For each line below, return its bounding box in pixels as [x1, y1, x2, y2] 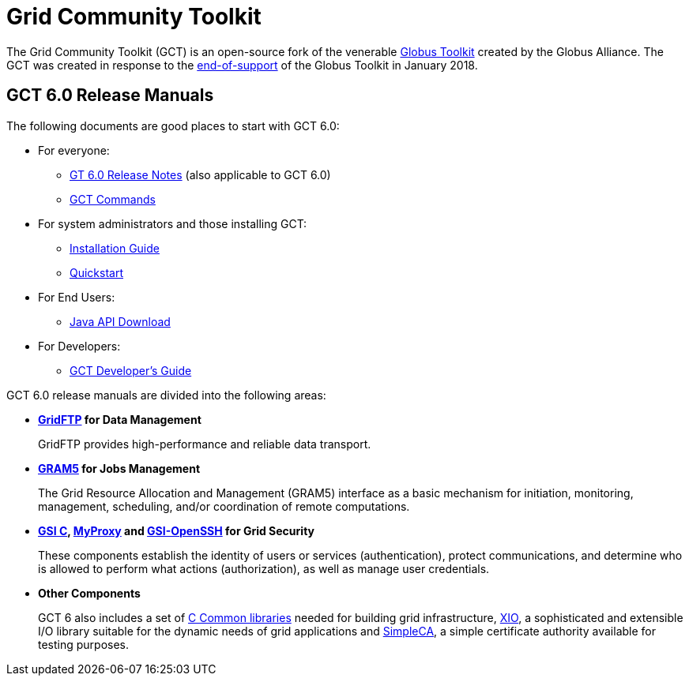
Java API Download [70, 314, 171, 328]
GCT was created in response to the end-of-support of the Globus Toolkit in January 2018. [6, 58, 478, 72]
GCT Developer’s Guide [70, 363, 192, 377]
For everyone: [38, 143, 110, 157]
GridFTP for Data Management [38, 412, 201, 426]
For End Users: [38, 290, 115, 304]
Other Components [38, 586, 141, 600]
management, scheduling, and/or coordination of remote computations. [38, 499, 410, 513]
